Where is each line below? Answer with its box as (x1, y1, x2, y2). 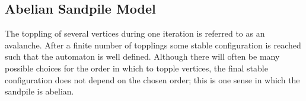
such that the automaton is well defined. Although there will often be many (5, 50, 280, 63)
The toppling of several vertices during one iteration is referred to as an (5, 27, 265, 40)
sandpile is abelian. (5, 85, 74, 97)
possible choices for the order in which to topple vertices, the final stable (5, 61, 268, 74)
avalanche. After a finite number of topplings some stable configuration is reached (5, 38, 301, 51)
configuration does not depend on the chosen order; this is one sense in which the (5, 73, 300, 86)
